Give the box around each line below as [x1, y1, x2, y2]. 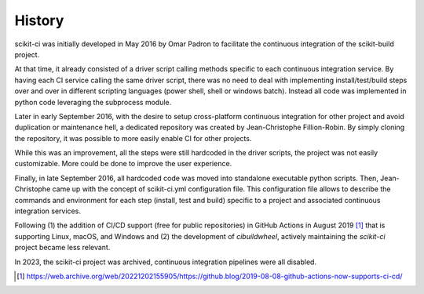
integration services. [14, 206, 82, 216]
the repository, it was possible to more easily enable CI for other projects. [14, 133, 252, 143]
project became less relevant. [14, 243, 111, 252]
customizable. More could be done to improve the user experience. [14, 159, 232, 169]
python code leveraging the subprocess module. [14, 97, 172, 107]
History [14, 12, 64, 29]
